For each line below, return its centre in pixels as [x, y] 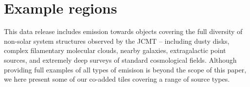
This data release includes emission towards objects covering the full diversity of [123, 31]
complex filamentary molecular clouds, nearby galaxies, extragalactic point [115, 50]
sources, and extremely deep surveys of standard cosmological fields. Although [120, 60]
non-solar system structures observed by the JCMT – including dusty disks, [117, 41]
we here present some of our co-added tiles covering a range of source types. [117, 79]
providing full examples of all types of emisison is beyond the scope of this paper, [125, 69]
